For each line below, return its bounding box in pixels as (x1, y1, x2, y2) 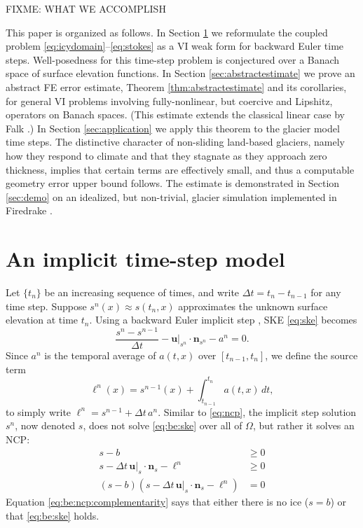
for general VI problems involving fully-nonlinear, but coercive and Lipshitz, (6, 93, 333, 108)
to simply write (6, 404, 71, 419)
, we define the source (265, 347, 358, 362)
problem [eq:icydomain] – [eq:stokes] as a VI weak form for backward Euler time (6, 39, 344, 53)
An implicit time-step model (6, 244, 285, 273)
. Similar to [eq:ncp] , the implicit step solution (158, 404, 357, 419)
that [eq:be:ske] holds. (6, 508, 100, 522)
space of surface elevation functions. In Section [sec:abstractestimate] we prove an (6, 66, 355, 81)
